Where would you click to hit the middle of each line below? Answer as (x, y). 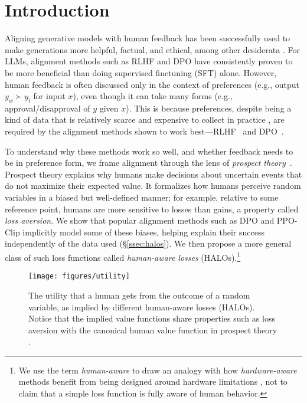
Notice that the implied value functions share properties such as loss (152, 318)
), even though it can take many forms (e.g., (153, 96)
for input (49, 96)
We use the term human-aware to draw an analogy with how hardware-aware (158, 370)
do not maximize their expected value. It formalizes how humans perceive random (153, 186)
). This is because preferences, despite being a (209, 108)
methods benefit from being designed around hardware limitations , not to (153, 381)
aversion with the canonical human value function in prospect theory (153, 330)
